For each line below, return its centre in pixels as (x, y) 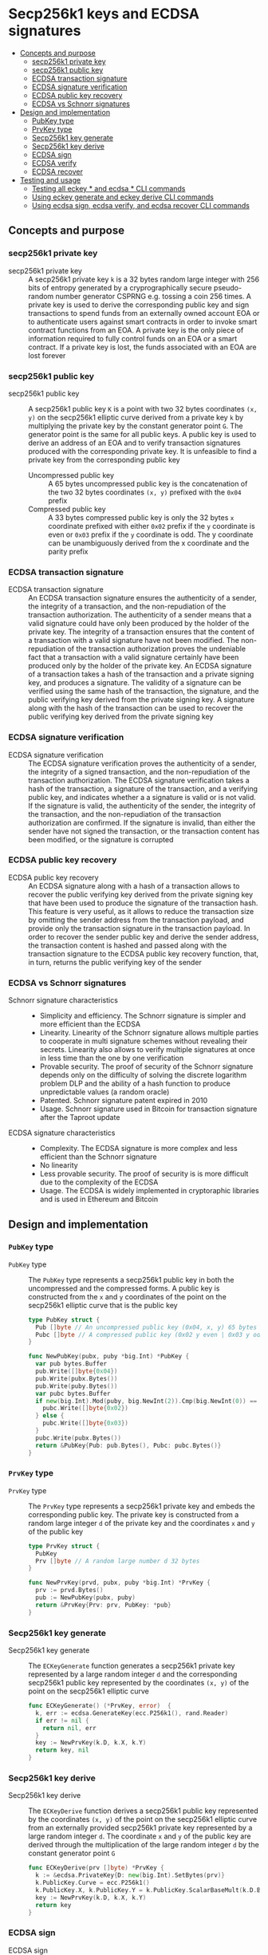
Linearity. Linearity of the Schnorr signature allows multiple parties (149, 1033)
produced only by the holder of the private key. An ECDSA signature (140, 666)
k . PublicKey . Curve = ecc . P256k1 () (93, 1883)
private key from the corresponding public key (104, 459)
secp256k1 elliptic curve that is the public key (103, 1305)
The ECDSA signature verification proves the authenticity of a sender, (142, 763)
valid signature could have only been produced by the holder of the (139, 624)
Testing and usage (50, 179)
